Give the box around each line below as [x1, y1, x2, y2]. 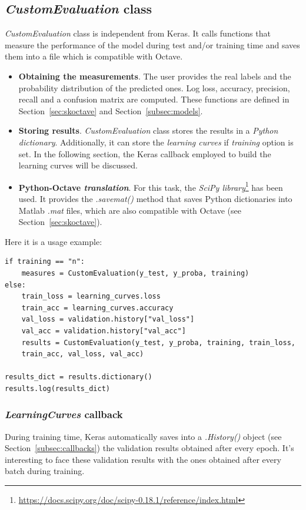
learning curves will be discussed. [18, 159, 138, 171]
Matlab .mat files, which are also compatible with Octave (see [18, 204, 241, 216]
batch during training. [5, 465, 85, 477]
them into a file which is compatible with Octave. [5, 50, 183, 62]
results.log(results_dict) [5, 384, 110, 393]
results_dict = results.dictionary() [5, 373, 152, 382]
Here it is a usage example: [5, 235, 102, 247]
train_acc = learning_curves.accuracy [21, 303, 174, 312]
